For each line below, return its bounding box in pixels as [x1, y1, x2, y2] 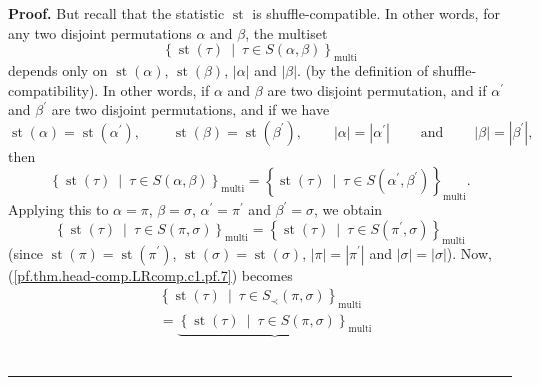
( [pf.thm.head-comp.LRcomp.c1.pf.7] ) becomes [8, 264, 293, 285]
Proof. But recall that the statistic [8, 3, 225, 23]
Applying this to [8, 199, 109, 220]
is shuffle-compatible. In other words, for [252, 3, 500, 23]
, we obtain [314, 199, 383, 220]
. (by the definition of [297, 59, 429, 80]
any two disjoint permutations [8, 22, 192, 43]
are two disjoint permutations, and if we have [51, 99, 330, 120]
